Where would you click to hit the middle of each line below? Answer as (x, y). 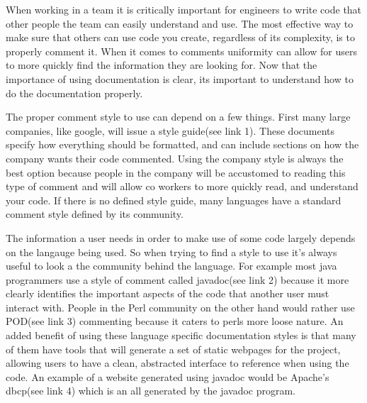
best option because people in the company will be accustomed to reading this (176, 172)
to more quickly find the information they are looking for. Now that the (162, 65)
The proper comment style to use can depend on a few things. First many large (178, 117)
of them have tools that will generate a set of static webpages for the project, (173, 349)
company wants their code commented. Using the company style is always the (175, 158)
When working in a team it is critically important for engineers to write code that (184, 9)
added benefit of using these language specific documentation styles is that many (181, 335)
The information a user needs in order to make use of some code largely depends (181, 237)
